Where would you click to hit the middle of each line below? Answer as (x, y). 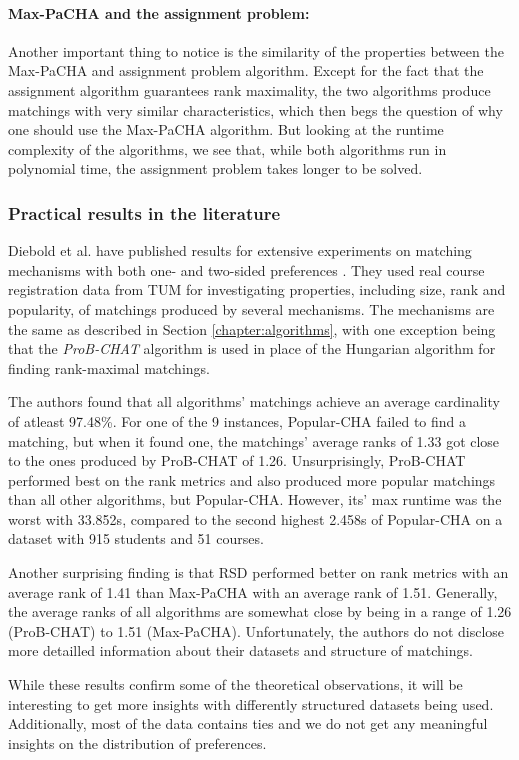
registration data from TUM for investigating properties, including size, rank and (257, 289)
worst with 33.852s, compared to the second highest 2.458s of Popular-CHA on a (255, 518)
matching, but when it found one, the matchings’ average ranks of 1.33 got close (254, 440)
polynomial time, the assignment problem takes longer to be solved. (215, 168)
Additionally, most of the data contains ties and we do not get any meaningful (248, 723)
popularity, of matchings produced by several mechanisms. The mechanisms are (251, 308)
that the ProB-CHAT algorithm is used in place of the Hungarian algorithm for (252, 348)
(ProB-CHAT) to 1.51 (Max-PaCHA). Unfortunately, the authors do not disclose (256, 630)
